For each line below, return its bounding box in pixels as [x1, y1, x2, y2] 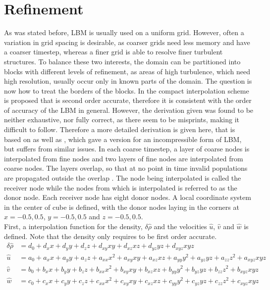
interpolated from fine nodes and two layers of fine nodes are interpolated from [4, 153, 243, 163]
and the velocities [154, 221, 207, 231]
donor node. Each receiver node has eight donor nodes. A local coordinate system [4, 192, 251, 202]
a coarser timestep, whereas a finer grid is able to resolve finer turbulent [4, 47, 223, 57]
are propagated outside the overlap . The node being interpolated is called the [4, 173, 241, 183]
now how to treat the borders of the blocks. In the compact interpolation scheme [4, 85, 249, 96]
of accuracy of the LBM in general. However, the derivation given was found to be [4, 104, 254, 115]
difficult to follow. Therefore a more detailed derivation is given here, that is [4, 124, 235, 135]
